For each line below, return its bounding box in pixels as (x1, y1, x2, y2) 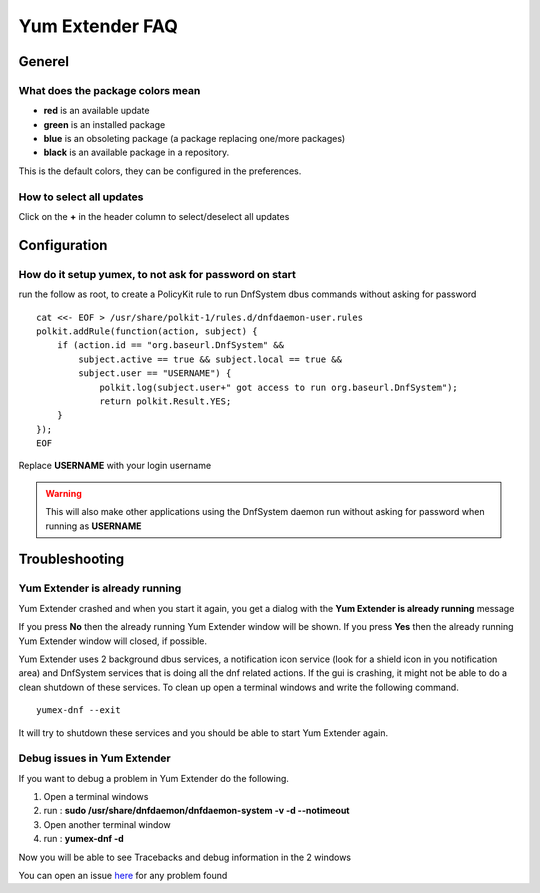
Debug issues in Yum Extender (18, 751, 171, 765)
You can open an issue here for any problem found (18, 870, 228, 882)
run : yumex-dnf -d (43, 833, 124, 845)
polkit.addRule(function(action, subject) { (36, 325, 259, 337)
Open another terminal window (43, 818, 171, 830)
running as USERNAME (45, 520, 142, 532)
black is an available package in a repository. (43, 146, 230, 159)
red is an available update (43, 105, 150, 117)
